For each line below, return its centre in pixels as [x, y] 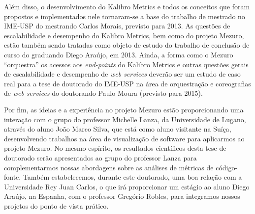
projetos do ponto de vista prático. [56, 205]
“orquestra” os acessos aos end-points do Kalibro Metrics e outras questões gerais [126, 64]
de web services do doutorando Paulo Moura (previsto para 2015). [103, 93]
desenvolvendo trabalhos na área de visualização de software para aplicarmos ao [124, 138]
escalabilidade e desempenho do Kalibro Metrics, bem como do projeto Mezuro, [124, 35]
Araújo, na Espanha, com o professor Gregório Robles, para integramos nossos [122, 196]
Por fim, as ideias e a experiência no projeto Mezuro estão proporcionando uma [124, 109]
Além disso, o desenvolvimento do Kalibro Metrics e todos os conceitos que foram [127, 6]
